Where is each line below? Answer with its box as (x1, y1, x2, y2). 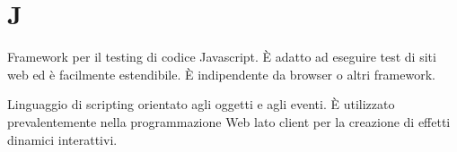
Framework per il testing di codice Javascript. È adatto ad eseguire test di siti (7, 47, 436, 66)
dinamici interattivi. (7, 130, 118, 148)
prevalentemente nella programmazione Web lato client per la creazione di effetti (7, 112, 451, 131)
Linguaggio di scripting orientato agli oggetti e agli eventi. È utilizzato (7, 95, 395, 114)
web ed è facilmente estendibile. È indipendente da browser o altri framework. (7, 64, 435, 83)
